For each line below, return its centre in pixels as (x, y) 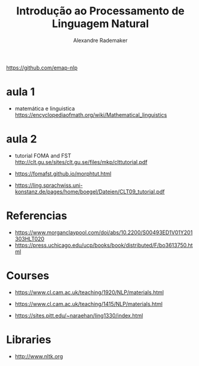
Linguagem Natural (100, 24)
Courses (28, 275)
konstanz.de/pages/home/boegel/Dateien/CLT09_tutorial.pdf (90, 191)
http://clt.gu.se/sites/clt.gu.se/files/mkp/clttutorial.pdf (81, 162)
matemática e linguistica (45, 108)
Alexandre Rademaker (100, 40)
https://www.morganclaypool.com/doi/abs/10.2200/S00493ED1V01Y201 (104, 232)
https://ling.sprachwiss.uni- (49, 185)
